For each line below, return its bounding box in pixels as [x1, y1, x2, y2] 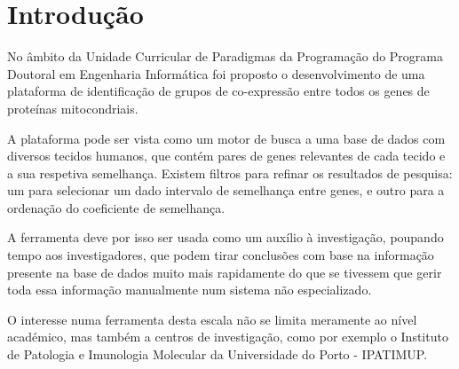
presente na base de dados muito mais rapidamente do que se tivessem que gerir [7, 263, 442, 281]
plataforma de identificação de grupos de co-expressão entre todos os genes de [7, 82, 430, 100]
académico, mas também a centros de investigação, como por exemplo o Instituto [7, 327, 448, 346]
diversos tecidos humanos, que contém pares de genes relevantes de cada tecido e [7, 146, 446, 165]
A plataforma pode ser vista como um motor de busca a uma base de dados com [7, 129, 446, 147]
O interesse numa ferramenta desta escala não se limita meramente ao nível [7, 310, 417, 328]
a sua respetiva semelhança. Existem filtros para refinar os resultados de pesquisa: [7, 163, 453, 182]
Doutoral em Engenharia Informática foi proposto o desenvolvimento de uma [7, 64, 425, 82]
